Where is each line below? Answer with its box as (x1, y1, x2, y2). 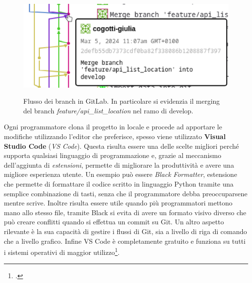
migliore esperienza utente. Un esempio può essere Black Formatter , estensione (4, 169, 237, 179)
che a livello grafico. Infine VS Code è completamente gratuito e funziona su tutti (4, 236, 246, 246)
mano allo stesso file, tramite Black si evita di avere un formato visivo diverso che (4, 207, 247, 217)
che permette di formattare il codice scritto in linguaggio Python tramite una (4, 179, 234, 189)
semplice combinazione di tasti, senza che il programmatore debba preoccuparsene (4, 188, 248, 198)
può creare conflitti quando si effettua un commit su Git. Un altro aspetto (4, 217, 224, 227)
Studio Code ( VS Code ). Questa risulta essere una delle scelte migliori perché (4, 141, 239, 151)
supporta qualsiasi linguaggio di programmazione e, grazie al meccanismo (4, 150, 221, 160)
